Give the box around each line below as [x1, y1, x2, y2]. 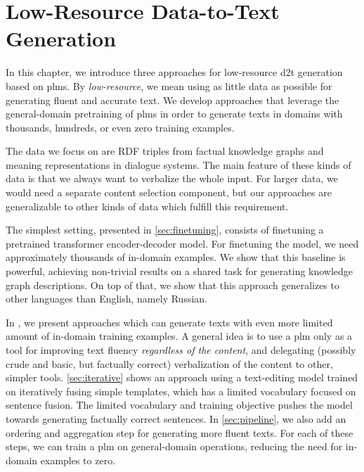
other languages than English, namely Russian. [6, 291, 207, 306]
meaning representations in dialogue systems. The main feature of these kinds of [6, 157, 351, 172]
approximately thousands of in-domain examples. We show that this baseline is [6, 250, 346, 264]
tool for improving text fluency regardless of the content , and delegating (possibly [6, 343, 356, 357]
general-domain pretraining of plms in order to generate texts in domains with [6, 106, 343, 121]
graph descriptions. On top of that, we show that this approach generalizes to [6, 277, 339, 292]
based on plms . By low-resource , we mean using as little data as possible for [6, 78, 332, 93]
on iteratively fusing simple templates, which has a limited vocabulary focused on [6, 383, 356, 398]
